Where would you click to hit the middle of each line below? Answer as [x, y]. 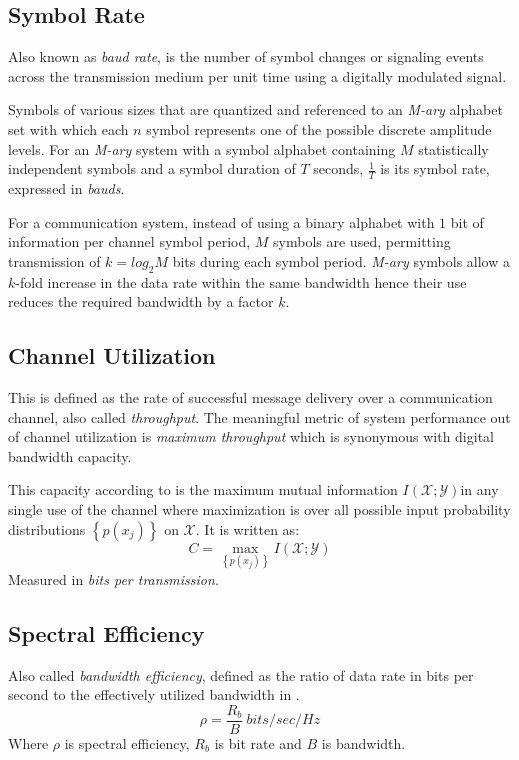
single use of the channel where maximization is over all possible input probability [259, 508]
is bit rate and [258, 742]
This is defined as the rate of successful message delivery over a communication [250, 396]
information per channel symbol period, [129, 241]
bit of [467, 221]
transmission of [54, 260]
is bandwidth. [363, 742]
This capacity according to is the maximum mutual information [203, 489]
